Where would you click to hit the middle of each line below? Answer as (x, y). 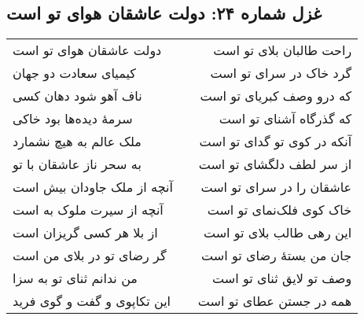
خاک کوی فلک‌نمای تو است (279, 210)
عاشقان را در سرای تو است (276, 187)
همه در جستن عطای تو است (275, 301)
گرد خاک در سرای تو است (281, 73)
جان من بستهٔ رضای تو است (277, 256)
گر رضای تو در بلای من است (90, 256)
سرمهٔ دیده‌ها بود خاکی (73, 119)
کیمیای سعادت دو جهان (74, 73)
